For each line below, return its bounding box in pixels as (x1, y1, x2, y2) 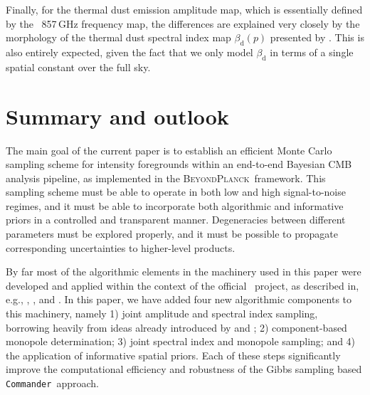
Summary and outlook (6, 101, 229, 130)
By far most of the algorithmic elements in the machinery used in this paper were (6, 264, 361, 279)
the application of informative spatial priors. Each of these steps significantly (6, 347, 341, 362)
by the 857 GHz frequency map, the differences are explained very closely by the (6, 16, 360, 31)
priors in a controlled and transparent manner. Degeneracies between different (6, 212, 346, 227)
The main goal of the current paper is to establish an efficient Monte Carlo (6, 142, 332, 157)
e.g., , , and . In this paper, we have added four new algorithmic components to (6, 292, 352, 307)
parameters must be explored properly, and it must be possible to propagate (6, 226, 338, 241)
